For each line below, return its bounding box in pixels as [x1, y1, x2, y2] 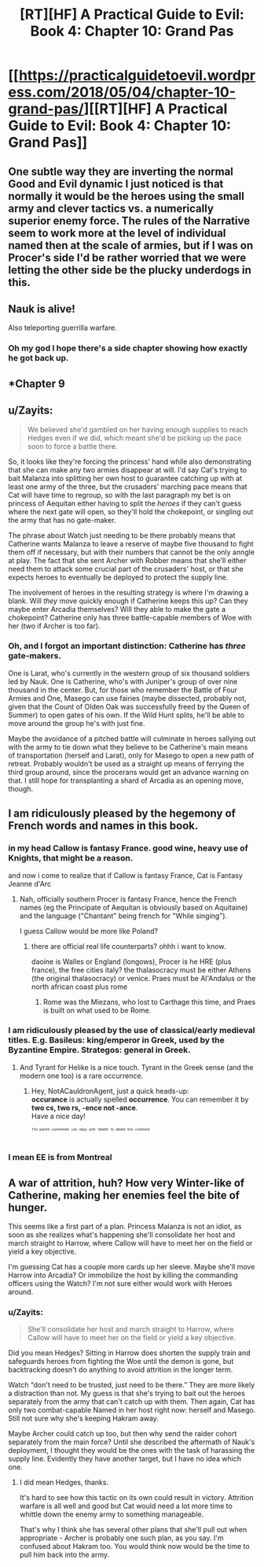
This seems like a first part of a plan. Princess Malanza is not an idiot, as [8, 1222, 242, 1232]
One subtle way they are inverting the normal [8, 165, 234, 178]
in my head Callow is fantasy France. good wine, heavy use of [8, 843, 249, 854]
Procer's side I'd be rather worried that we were [8, 250, 247, 265]
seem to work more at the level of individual [8, 226, 226, 239]
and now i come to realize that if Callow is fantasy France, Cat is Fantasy [8, 870, 244, 880]
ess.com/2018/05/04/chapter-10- [8, 83, 236, 102]
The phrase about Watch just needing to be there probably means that [8, 530, 236, 540]
